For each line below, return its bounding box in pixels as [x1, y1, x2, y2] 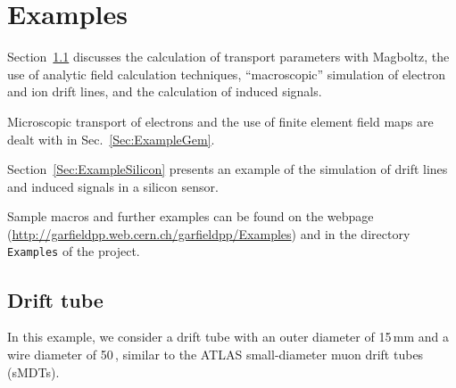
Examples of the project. [7, 242, 140, 260]
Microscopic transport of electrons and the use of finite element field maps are [7, 111, 434, 130]
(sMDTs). [7, 362, 60, 381]
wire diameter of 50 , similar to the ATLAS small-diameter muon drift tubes [7, 344, 424, 363]
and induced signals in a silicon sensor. [7, 177, 219, 195]
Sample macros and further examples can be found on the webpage [7, 207, 374, 226]
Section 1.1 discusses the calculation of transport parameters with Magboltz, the [7, 47, 450, 66]
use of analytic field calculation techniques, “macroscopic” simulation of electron [7, 64, 446, 83]
